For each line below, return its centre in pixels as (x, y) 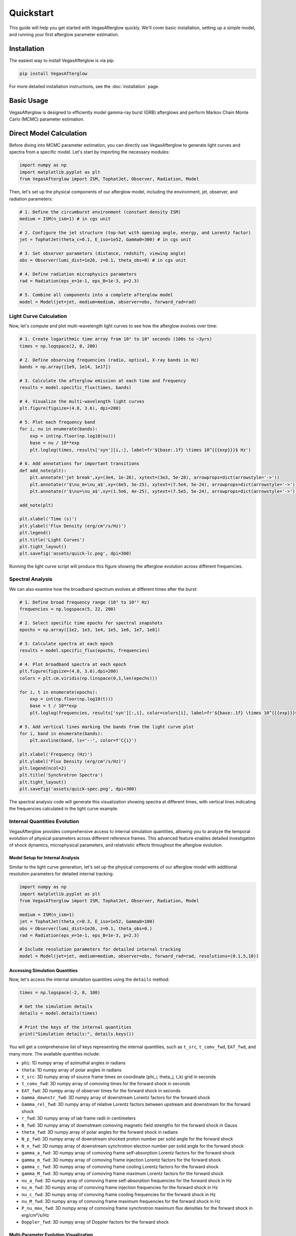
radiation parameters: (31, 199)
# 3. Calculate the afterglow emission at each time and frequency (103, 380)
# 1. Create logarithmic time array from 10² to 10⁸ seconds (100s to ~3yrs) (116, 339)
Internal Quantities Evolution (44, 822)
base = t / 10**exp (54, 706)
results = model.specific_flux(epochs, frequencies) (85, 651)
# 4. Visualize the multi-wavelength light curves (82, 401)
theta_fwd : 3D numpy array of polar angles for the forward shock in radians (100, 1132)
